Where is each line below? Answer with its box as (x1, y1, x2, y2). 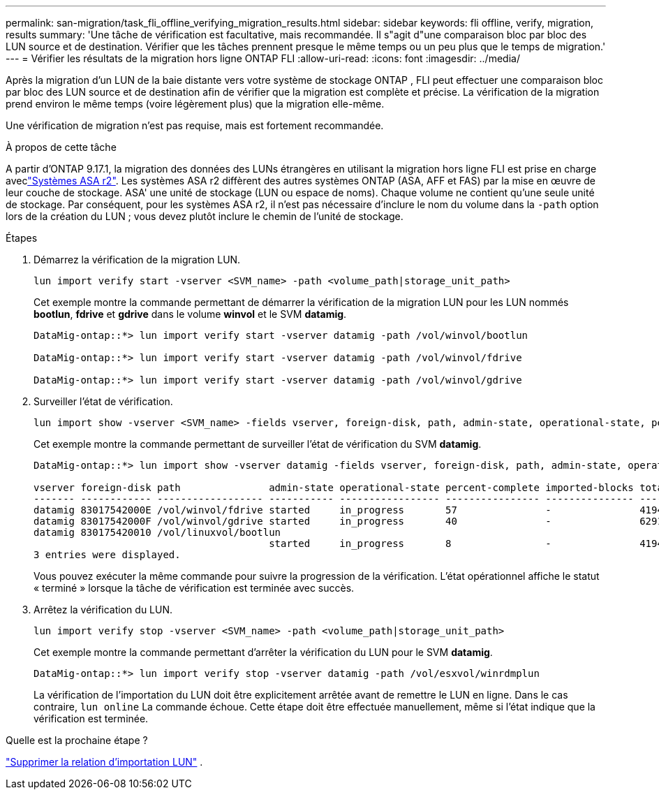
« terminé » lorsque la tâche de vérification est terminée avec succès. (34, 582, 355, 594)
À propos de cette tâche (6, 141, 117, 153)
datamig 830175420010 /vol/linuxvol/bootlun (34, 527, 281, 538)
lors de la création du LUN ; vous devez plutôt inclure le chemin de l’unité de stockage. (6, 210, 403, 222)
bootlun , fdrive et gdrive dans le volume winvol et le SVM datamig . (34, 308, 347, 320)
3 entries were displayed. (34, 549, 181, 560)
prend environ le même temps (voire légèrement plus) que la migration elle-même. (6, 98, 385, 110)
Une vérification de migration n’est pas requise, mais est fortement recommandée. (6, 119, 384, 131)
